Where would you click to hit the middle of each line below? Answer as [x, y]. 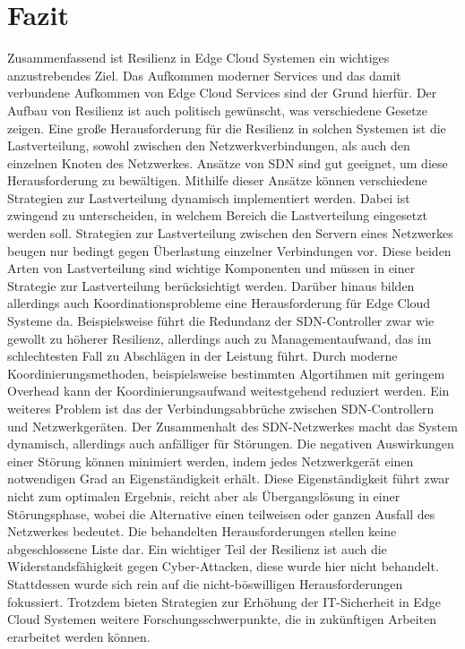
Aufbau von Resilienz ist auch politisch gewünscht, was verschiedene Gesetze [218, 110]
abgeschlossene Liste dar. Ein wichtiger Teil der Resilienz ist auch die [197, 548]
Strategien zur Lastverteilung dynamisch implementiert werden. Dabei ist [209, 197]
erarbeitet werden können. [79, 636]
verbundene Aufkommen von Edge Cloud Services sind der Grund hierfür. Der [222, 93]
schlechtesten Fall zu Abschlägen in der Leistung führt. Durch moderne [202, 356]
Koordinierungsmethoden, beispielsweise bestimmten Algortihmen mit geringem [226, 373]
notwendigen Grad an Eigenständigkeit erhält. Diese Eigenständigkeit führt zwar [228, 478]
